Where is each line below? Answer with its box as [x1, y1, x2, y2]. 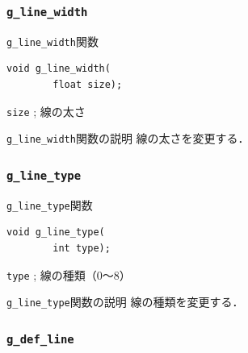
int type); [53, 242, 111, 254]
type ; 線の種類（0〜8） [6, 266, 131, 283]
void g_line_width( [6, 63, 111, 75]
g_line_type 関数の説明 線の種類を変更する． [6, 293, 244, 310]
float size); [53, 79, 123, 91]
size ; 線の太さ [6, 102, 86, 119]
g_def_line [6, 332, 74, 346]
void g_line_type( [6, 226, 105, 239]
